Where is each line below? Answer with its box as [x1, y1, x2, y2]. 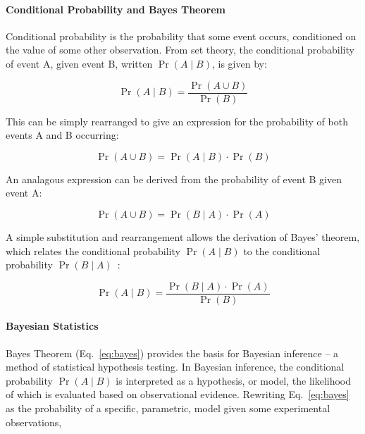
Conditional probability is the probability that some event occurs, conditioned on [6, 28, 357, 43]
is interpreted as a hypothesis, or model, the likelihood [116, 373, 352, 387]
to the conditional [243, 243, 321, 258]
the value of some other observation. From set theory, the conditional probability [6, 42, 354, 57]
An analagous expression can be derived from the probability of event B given [6, 171, 342, 186]
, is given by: [211, 56, 267, 70]
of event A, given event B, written [6, 56, 153, 70]
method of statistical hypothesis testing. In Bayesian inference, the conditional [6, 359, 345, 374]
